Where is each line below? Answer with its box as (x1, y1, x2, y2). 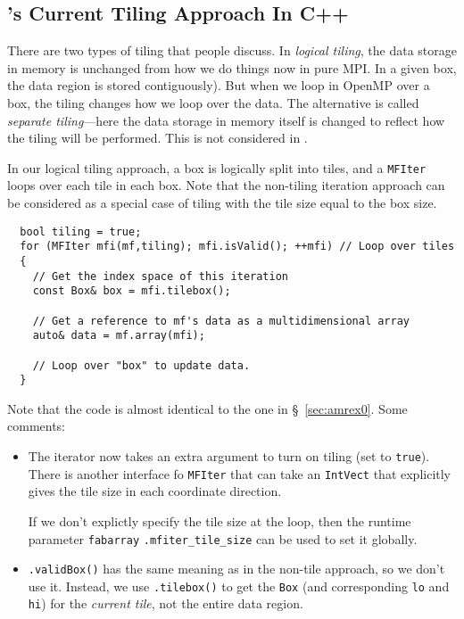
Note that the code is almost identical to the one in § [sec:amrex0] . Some (7, 399, 408, 417)
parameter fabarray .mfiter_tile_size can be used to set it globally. (28, 529, 418, 548)
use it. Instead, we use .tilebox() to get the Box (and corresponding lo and (28, 576, 450, 595)
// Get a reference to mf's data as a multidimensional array (32, 314, 410, 327)
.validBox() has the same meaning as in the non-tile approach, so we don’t (28, 559, 445, 578)
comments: (7, 417, 66, 435)
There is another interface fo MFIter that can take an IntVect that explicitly (28, 464, 452, 483)
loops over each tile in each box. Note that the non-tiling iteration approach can (7, 176, 445, 194)
